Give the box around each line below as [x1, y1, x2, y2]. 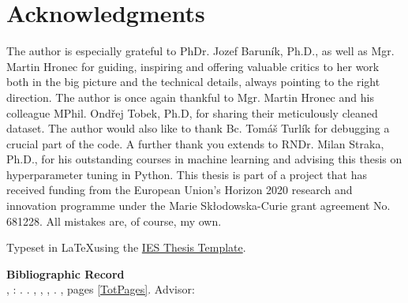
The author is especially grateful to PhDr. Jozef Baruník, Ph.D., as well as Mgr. [6, 43, 395, 59]
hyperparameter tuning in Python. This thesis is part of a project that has [6, 166, 367, 182]
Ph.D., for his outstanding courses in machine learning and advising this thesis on [6, 151, 402, 167]
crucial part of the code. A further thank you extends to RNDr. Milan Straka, [6, 135, 384, 151]
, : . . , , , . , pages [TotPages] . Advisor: [6, 281, 195, 297]
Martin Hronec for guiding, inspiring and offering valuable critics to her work [6, 58, 380, 74]
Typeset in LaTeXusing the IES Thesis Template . [6, 239, 246, 256]
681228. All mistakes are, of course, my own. [6, 212, 222, 229]
